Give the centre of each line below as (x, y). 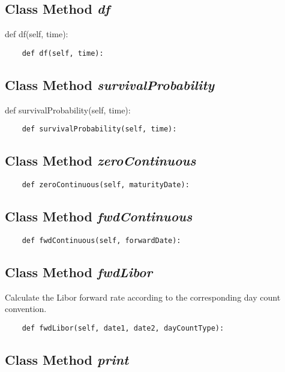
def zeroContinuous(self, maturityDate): (106, 185)
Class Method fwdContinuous (99, 216)
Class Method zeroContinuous (100, 160)
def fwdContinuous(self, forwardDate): (101, 240)
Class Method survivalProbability (110, 84)
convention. (26, 309)
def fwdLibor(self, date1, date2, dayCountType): (123, 328)
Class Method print (67, 360)
